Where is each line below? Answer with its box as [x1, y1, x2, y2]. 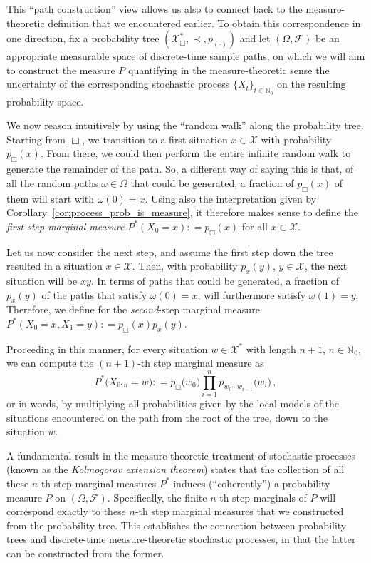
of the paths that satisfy [41, 287, 147, 302]
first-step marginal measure [6, 218, 125, 233]
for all [241, 218, 268, 233]
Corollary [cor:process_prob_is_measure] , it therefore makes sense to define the [6, 205, 358, 220]
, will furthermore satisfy [197, 287, 306, 302]
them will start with [6, 191, 95, 206]
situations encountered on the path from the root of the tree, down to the [6, 410, 328, 425]
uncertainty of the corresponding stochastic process [6, 76, 230, 91]
